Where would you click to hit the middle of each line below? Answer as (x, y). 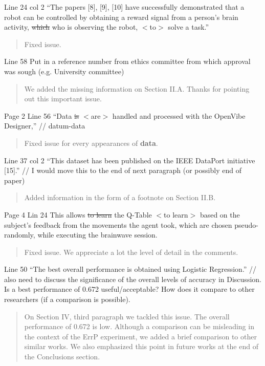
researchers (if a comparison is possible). (67, 299)
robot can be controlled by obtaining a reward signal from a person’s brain (121, 17)
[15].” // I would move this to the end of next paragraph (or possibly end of (123, 170)
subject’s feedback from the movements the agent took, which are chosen (118, 224)
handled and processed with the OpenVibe (179, 115)
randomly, (20, 235)
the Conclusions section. (62, 357)
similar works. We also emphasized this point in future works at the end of (141, 346)
